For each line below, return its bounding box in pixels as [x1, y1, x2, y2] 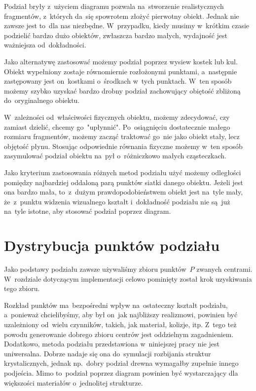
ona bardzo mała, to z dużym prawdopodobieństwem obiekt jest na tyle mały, [4, 187, 243, 197]
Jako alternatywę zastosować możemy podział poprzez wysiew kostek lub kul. [4, 56, 238, 66]
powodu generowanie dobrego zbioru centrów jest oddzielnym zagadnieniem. [4, 329, 234, 339]
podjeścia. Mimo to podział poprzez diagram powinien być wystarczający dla [4, 367, 238, 378]
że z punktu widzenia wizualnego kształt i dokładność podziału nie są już [4, 196, 230, 206]
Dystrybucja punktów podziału [4, 235, 220, 255]
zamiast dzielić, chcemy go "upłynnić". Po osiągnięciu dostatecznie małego [4, 121, 230, 132]
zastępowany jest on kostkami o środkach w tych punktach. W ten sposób [4, 76, 232, 86]
